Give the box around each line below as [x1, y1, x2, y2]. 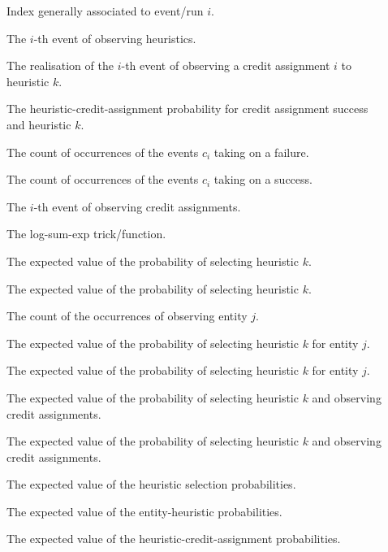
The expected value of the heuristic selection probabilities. [6, 476, 296, 493]
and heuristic [6, 115, 71, 133]
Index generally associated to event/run [6, 2, 204, 19]
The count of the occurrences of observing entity [6, 307, 248, 324]
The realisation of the [6, 57, 114, 74]
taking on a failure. [213, 143, 309, 160]
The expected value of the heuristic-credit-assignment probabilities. [6, 530, 341, 547]
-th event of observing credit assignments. [33, 198, 241, 215]
